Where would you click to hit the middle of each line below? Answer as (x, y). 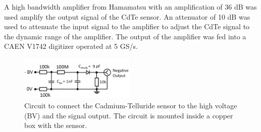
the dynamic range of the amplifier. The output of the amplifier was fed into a (125, 36)
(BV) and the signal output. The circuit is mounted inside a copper (129, 115)
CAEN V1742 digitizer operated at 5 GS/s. (71, 46)
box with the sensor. (56, 125)
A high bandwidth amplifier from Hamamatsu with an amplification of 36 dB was (130, 7)
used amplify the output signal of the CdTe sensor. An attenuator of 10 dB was (127, 16)
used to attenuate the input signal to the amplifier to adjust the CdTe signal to (127, 26)
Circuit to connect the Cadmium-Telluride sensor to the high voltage (131, 106)
